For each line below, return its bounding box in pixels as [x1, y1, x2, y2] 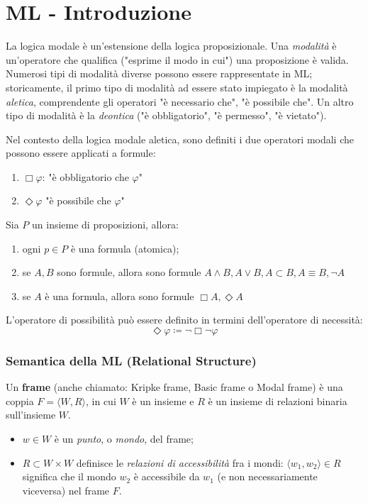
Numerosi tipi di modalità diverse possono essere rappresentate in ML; [6, 66, 313, 81]
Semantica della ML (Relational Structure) [6, 351, 257, 369]
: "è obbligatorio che [42, 169, 129, 184]
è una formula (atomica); [70, 241, 179, 255]
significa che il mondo [22, 469, 116, 484]
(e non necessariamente [217, 469, 318, 484]
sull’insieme [6, 407, 56, 422]
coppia [6, 393, 34, 408]
